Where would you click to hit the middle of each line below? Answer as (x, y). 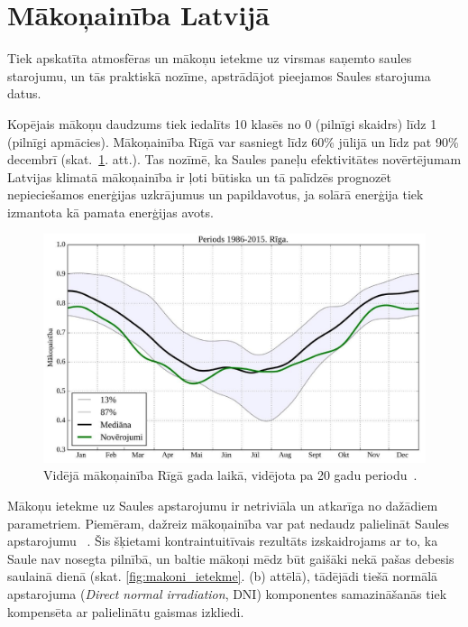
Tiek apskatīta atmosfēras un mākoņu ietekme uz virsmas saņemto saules (210, 58)
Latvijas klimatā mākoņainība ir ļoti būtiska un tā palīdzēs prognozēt (199, 176)
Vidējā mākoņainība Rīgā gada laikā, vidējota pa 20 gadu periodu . (230, 475)
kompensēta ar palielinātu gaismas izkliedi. (126, 611)
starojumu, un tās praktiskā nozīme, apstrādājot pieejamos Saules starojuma (219, 75)
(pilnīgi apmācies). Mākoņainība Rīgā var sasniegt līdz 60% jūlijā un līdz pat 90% (233, 141)
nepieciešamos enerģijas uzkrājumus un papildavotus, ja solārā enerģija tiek (216, 194)
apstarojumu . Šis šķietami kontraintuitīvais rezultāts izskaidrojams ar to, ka (223, 541)
